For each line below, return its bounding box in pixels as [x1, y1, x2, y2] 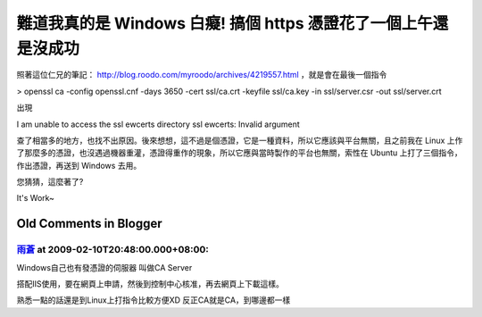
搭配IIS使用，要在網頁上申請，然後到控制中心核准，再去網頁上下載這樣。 [16, 279, 285, 289]
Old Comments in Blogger [16, 216, 162, 231]
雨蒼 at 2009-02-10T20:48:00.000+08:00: [16, 244, 210, 256]
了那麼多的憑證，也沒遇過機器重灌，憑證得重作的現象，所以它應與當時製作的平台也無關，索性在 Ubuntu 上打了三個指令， [16, 147, 463, 158]
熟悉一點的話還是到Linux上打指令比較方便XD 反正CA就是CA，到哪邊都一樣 [16, 295, 291, 305]
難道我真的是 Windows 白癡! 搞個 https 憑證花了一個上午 [16, 13, 433, 33]
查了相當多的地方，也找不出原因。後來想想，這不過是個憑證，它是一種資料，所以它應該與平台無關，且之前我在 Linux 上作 [16, 135, 463, 146]
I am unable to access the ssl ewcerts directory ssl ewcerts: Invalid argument [16, 119, 301, 129]
